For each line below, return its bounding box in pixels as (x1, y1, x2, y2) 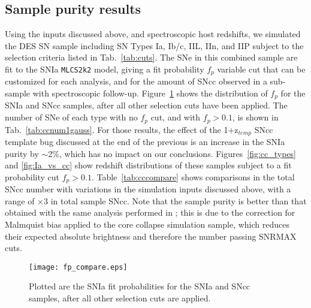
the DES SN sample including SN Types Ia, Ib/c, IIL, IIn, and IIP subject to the (5, 39, 304, 52)
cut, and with (150, 111, 201, 123)
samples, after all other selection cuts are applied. (29, 292, 211, 304)
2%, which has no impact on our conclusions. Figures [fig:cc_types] (48, 147, 297, 159)
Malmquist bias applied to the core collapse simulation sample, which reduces (5, 218, 289, 230)
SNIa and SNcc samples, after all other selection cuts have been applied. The (5, 99, 288, 111)
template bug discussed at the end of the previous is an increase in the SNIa (5, 135, 285, 147)
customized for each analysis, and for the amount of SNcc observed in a (5, 75, 267, 87)
